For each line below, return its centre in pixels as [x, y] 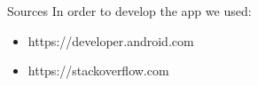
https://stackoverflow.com [98, 70]
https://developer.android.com [111, 40]
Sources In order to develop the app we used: [129, 11]
